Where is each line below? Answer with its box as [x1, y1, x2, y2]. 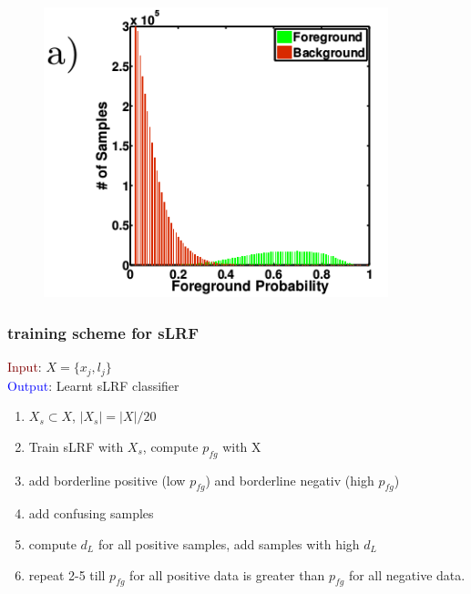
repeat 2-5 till [28, 565, 106, 584]
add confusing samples [28, 504, 154, 523]
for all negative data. [348, 565, 466, 584]
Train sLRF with [28, 436, 124, 456]
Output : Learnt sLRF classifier [7, 375, 179, 394]
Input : [7, 357, 42, 376]
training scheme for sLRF [7, 321, 200, 343]
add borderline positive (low [28, 470, 186, 489]
